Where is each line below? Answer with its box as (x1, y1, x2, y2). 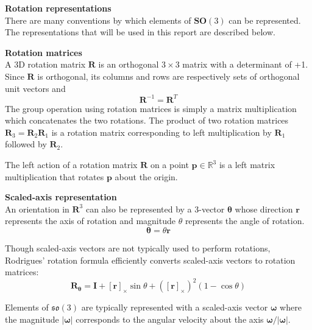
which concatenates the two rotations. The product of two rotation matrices (5, 114, 289, 127)
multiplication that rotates (5, 170, 104, 183)
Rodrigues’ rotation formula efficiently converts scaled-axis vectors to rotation (5, 253, 296, 266)
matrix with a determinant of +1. (182, 58, 308, 71)
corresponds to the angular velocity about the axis (76, 312, 264, 325)
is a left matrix (219, 158, 275, 171)
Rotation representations (5, 2, 112, 14)
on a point (150, 158, 189, 171)
